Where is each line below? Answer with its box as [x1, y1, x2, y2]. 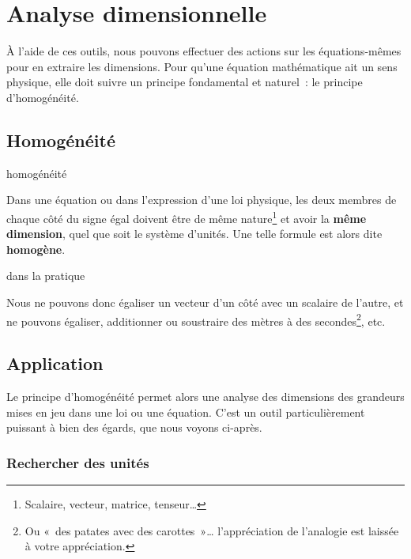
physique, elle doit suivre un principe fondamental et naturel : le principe [6, 74, 363, 90]
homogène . [6, 240, 66, 257]
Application [6, 351, 104, 376]
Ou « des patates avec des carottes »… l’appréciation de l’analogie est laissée [25, 522, 399, 538]
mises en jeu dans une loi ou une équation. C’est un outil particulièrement [6, 403, 365, 420]
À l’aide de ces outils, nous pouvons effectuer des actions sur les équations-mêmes [6, 43, 402, 59]
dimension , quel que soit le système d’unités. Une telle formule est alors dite [6, 225, 383, 242]
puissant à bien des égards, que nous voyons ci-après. [6, 419, 262, 436]
